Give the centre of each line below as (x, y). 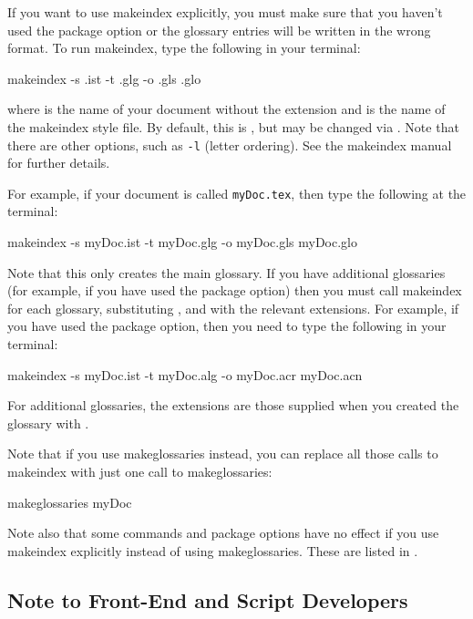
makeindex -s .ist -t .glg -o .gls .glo (104, 78)
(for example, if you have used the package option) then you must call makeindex (235, 290)
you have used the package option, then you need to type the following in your (227, 326)
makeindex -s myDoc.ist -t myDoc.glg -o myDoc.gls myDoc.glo (183, 242)
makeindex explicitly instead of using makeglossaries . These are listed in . (213, 550)
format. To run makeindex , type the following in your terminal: (184, 48)
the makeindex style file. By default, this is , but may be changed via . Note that (233, 126)
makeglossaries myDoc (70, 502)
